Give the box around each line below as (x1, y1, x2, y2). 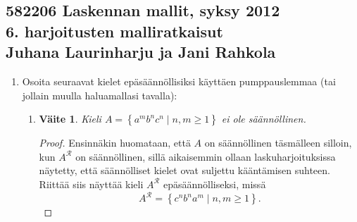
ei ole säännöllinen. (221, 111, 306, 126)
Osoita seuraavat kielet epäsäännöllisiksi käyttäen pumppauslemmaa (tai (22, 73, 336, 88)
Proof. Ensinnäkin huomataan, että (39, 135, 191, 150)
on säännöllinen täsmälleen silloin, (204, 135, 352, 150)
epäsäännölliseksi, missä (163, 176, 266, 191)
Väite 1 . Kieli (39, 111, 101, 126)
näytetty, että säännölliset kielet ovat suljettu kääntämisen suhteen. (39, 163, 330, 178)
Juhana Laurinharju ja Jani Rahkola (6, 41, 276, 63)
